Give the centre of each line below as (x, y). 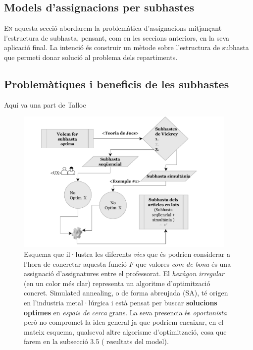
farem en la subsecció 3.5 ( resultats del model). (96, 341)
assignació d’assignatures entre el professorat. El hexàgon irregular (124, 273)
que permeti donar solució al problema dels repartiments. (91, 57)
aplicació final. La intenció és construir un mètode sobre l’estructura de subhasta (126, 47)
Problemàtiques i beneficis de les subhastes (117, 84)
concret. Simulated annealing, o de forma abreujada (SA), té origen (126, 293)
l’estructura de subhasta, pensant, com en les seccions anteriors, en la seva (117, 37)
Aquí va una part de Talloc (45, 104)
